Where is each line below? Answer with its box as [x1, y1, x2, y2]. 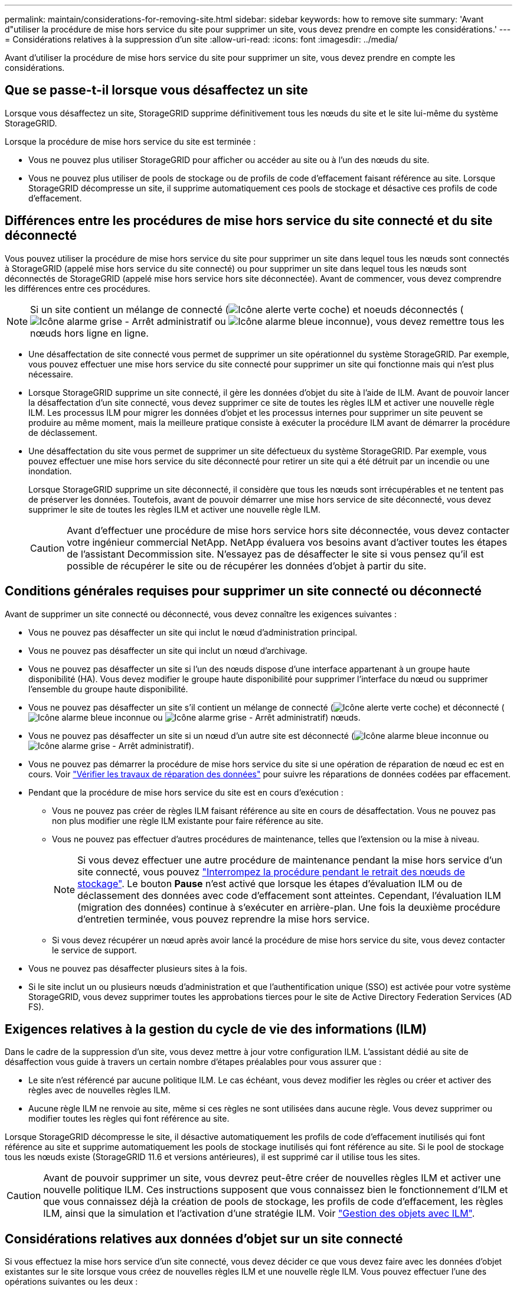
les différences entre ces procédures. [5, 283, 150, 294]
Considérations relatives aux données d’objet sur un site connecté [5, 1231, 403, 1246]
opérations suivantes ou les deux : [5, 1276, 138, 1287]
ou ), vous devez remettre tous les [214, 315, 505, 327]
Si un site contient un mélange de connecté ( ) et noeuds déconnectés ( [30, 303, 464, 315]
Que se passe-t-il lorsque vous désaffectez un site [5, 83, 308, 98]
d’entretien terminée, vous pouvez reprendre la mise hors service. [77, 913, 370, 925]
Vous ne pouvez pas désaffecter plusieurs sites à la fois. [28, 963, 247, 973]
